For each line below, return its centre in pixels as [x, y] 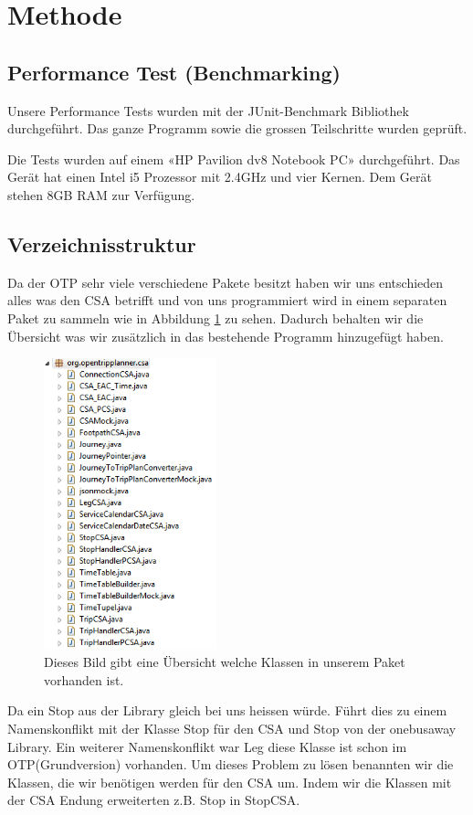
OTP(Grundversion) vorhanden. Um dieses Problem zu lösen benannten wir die [231, 764]
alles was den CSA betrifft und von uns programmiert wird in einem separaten [227, 300]
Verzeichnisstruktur [102, 243]
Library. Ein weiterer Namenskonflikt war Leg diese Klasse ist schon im [207, 746]
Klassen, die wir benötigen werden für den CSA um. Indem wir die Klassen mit [230, 782]
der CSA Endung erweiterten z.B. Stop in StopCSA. [154, 800]
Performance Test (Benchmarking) [174, 72]
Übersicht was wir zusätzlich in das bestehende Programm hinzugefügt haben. [226, 336]
